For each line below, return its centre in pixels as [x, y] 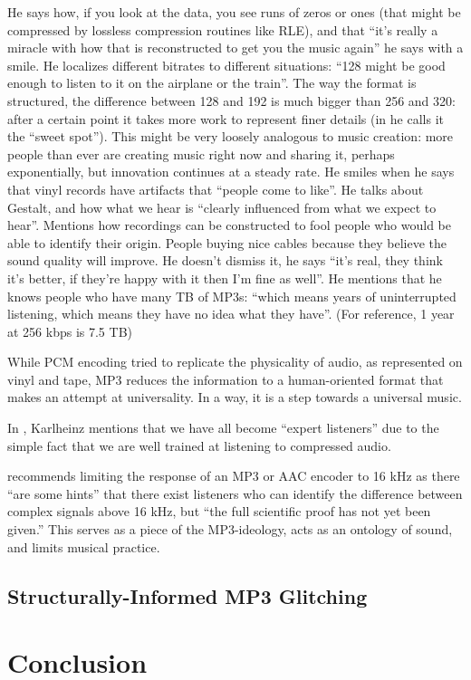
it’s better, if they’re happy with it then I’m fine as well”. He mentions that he [225, 278]
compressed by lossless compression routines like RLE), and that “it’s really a [223, 29]
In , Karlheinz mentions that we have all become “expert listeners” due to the [223, 428]
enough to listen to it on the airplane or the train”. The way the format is [212, 83]
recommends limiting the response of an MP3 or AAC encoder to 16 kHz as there [234, 476]
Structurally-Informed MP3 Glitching [187, 595]
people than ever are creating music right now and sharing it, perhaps [201, 153]
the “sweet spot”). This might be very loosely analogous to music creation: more [231, 136]
